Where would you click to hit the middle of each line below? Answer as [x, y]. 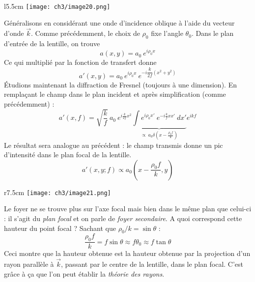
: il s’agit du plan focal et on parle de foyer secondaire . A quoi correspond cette [123, 218]
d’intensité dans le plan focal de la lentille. [68, 155]
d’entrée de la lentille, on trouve [52, 43]
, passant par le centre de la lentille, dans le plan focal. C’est [152, 264]
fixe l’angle [167, 33]
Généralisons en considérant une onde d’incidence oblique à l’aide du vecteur [119, 22]
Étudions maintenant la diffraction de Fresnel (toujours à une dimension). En [120, 84]
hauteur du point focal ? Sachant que [60, 228]
